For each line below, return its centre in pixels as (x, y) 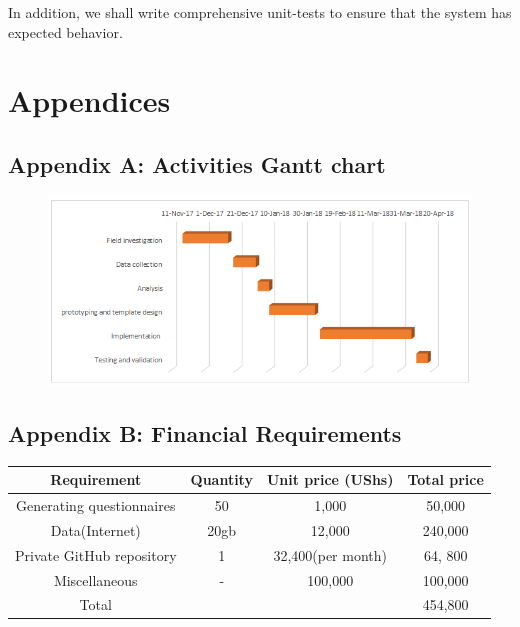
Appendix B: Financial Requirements (205, 432)
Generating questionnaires (96, 505)
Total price (445, 479)
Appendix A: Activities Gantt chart (197, 163)
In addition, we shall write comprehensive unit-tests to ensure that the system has (260, 12)
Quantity (221, 479)
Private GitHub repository (96, 554)
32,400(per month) (330, 554)
